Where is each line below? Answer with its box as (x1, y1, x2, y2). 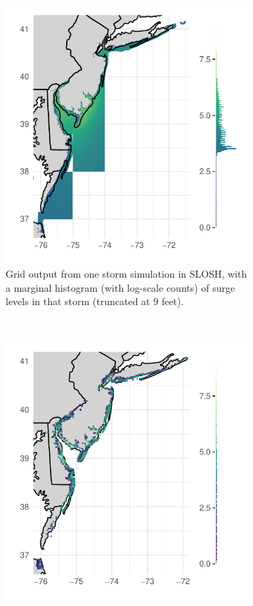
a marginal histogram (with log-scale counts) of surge (6, 280, 235, 295)
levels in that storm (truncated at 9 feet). (6, 294, 184, 309)
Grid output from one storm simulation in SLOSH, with (6, 266, 247, 281)
